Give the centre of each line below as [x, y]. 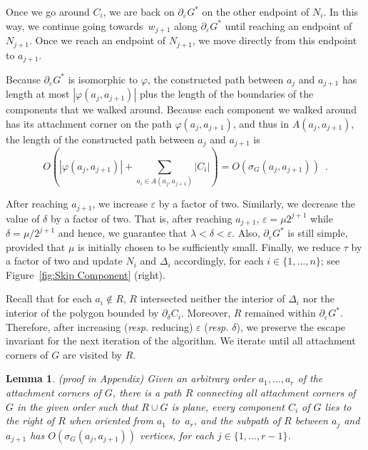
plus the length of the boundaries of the [226, 94]
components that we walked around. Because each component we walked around [181, 109]
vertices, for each [177, 435]
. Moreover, [206, 313]
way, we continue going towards [75, 25]
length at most [38, 94]
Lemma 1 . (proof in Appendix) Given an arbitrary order [131, 378]
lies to [338, 406]
